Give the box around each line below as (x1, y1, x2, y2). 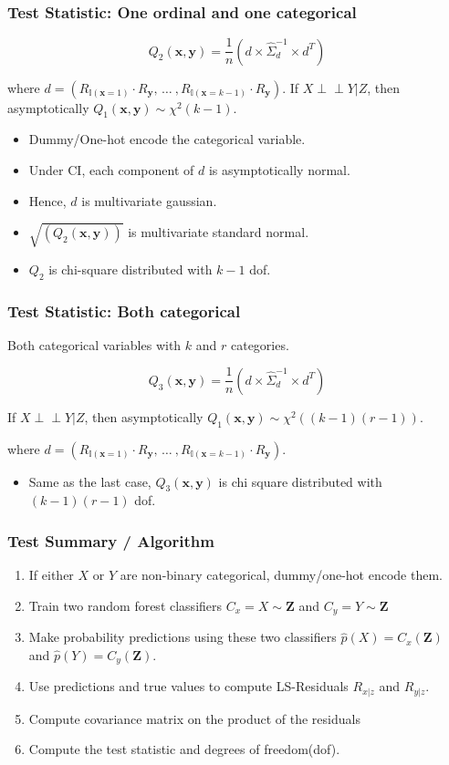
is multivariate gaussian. (81, 191, 217, 210)
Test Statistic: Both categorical (7, 299, 241, 322)
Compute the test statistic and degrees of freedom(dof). (28, 739, 340, 759)
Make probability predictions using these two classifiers (28, 627, 337, 646)
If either (28, 565, 74, 584)
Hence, (28, 191, 67, 210)
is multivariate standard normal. (128, 222, 309, 242)
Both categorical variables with (7, 335, 182, 354)
